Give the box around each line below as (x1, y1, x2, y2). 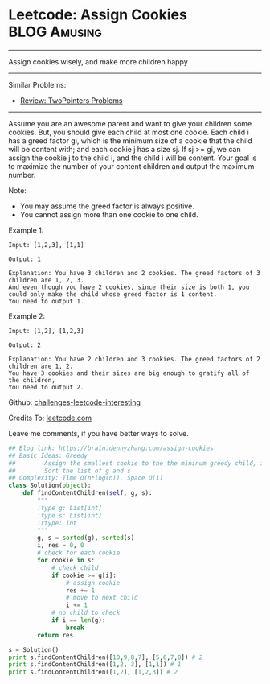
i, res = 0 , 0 (37, 542, 84, 550)
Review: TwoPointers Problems (19, 95, 123, 105)
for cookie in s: (37, 557, 95, 565)
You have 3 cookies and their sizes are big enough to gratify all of (8, 369, 250, 377)
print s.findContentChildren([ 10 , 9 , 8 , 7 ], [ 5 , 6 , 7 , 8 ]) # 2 (8, 653, 203, 661)
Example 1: (8, 225, 44, 235)
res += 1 (65, 586, 95, 595)
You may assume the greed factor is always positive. (19, 201, 194, 211)
